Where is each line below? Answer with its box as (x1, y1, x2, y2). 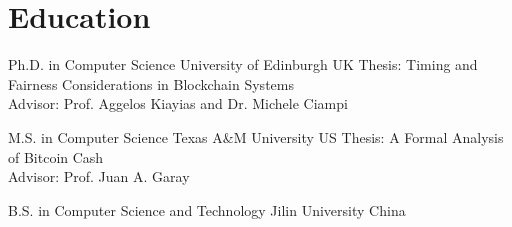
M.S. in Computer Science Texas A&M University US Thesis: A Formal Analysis (8, 126, 504, 147)
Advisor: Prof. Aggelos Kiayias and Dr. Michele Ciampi (8, 93, 348, 114)
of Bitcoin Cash (8, 146, 104, 167)
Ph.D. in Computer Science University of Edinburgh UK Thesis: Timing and (8, 54, 478, 75)
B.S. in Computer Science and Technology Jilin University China (8, 199, 406, 220)
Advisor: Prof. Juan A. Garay (8, 166, 190, 187)
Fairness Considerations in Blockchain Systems (8, 73, 294, 94)
